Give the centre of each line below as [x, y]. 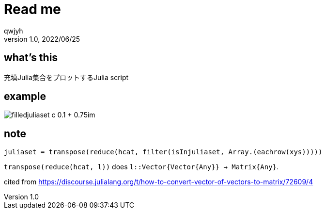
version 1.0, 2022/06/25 [42, 39]
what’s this [31, 58]
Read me [32, 9]
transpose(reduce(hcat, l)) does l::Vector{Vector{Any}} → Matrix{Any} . [141, 167]
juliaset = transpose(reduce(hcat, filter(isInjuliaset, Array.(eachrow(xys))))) [163, 152]
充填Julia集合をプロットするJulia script [66, 77]
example [25, 97]
